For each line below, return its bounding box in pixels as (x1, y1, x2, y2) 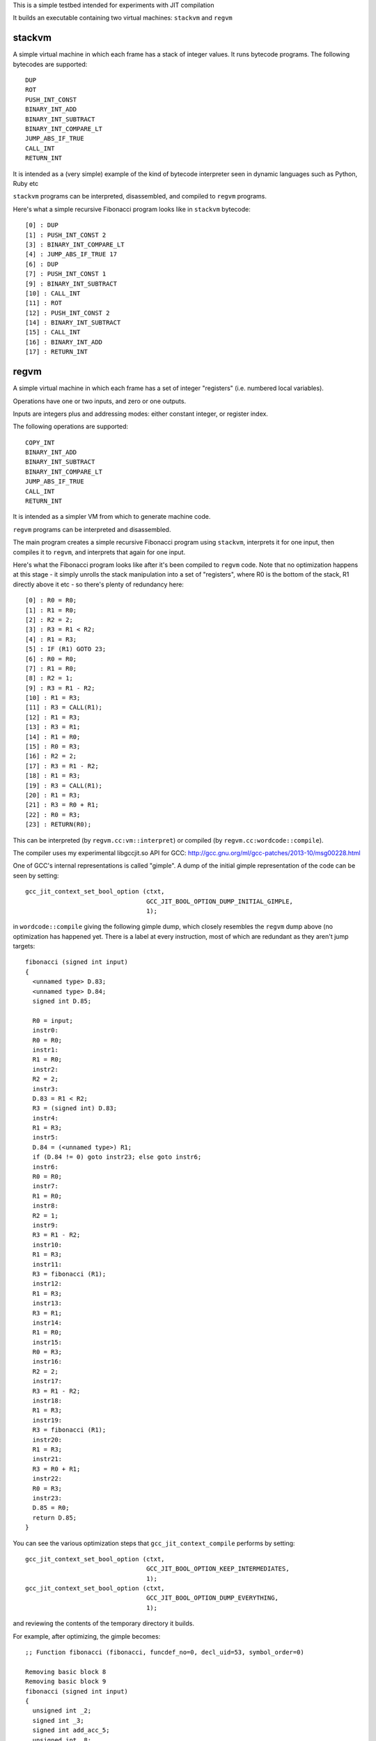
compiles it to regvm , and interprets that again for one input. (13, 547, 186, 556)
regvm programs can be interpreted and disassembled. (13, 525, 171, 533)
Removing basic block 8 (25, 1668, 107, 1676)
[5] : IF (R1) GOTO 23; (25, 645, 107, 653)
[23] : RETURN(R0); (25, 820, 92, 829)
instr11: (32, 1260, 63, 1268)
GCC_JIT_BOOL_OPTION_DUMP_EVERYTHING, (146, 1594, 279, 1602)
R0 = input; (32, 1017, 73, 1024)
